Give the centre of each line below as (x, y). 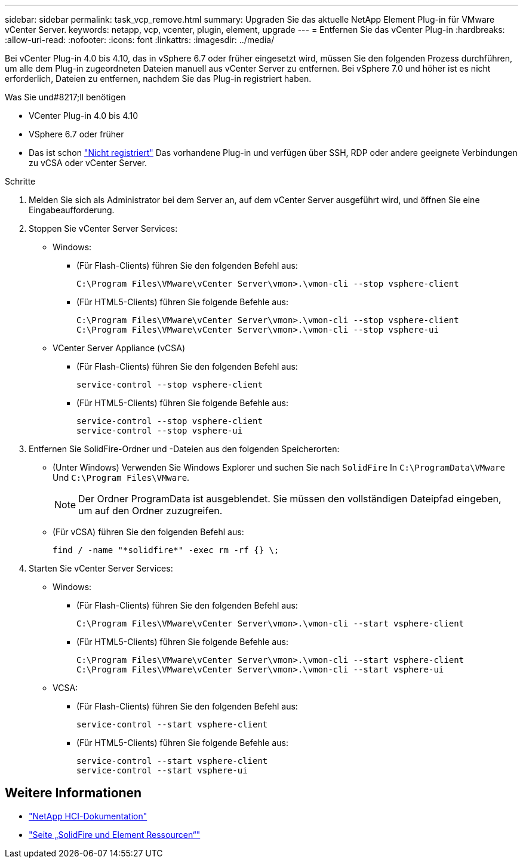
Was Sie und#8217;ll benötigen (65, 97)
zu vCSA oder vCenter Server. (88, 163)
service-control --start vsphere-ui (162, 770)
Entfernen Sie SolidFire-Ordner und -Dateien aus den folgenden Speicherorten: (184, 449)
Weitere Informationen (73, 793)
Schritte (20, 181)
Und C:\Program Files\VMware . (121, 477)
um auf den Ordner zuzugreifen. (150, 511)
